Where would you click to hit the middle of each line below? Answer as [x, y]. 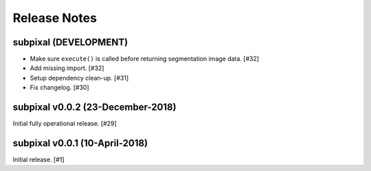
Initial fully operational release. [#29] [65, 124]
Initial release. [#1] [38, 160]
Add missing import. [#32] [67, 68]
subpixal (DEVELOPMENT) [70, 42]
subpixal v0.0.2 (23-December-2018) [94, 107]
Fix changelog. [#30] [59, 88]
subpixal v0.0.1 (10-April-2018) [80, 143]
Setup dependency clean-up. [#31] [79, 78]
